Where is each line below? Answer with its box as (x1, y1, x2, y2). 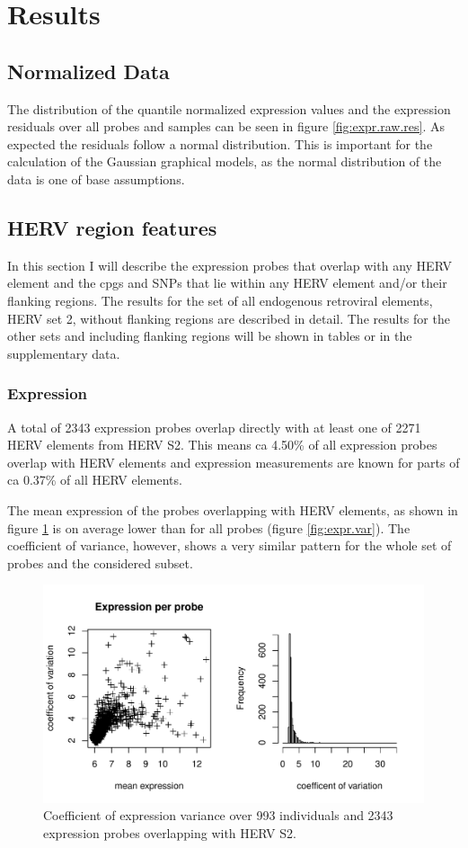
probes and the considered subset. (7, 553, 193, 572)
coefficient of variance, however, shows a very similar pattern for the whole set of (7, 536, 452, 555)
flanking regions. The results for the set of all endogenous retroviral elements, (7, 290, 433, 309)
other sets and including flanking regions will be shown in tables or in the (7, 326, 412, 345)
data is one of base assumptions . (7, 169, 185, 188)
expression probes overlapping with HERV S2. (43, 823, 296, 842)
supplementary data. (7, 344, 120, 362)
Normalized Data (7, 57, 170, 85)
